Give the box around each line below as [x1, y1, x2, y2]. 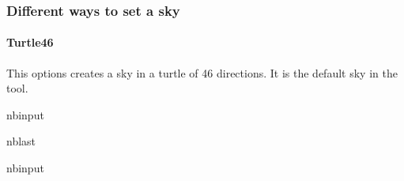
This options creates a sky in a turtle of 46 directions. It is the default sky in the [6, 64, 398, 81]
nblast [6, 133, 36, 149]
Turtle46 [6, 34, 54, 51]
